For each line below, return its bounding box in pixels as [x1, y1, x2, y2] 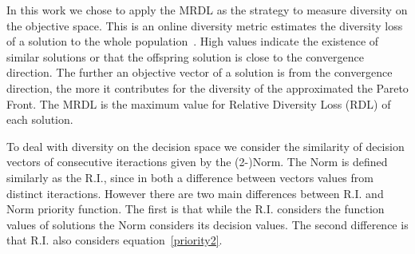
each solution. [6, 111, 73, 128]
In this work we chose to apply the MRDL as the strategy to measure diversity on [6, 2, 408, 18]
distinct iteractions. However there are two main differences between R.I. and [6, 185, 384, 201]
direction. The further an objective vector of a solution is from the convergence [6, 64, 393, 81]
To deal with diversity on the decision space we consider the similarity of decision [6, 137, 405, 154]
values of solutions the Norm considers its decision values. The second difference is [6, 216, 409, 232]
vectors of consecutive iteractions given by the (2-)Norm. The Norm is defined [6, 153, 388, 170]
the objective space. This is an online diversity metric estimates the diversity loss [6, 17, 403, 34]
